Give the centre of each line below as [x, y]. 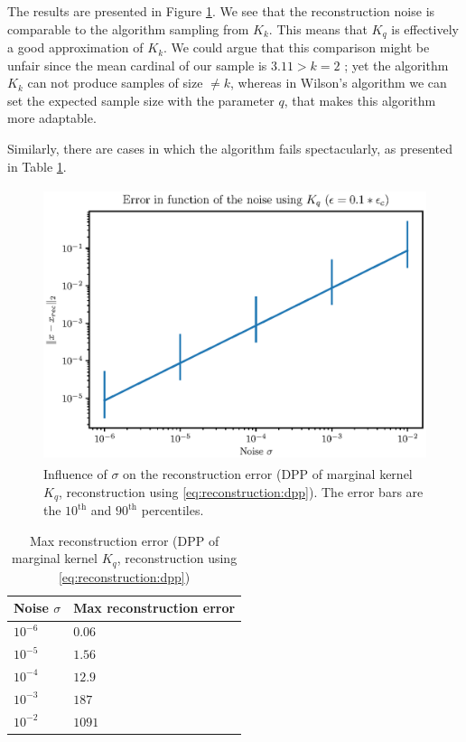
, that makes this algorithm [360, 100]
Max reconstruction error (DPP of [124, 540]
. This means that [318, 28]
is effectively [425, 28]
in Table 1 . [37, 166]
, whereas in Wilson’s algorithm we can [338, 83]
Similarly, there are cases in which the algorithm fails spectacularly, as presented [230, 149]
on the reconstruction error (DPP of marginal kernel [268, 474]
